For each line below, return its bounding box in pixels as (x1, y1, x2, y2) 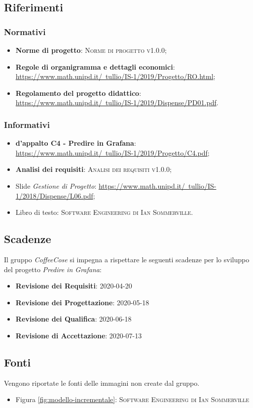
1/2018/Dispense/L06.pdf (15, 190, 93, 201)
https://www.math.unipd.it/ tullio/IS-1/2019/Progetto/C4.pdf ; (15, 147, 210, 158)
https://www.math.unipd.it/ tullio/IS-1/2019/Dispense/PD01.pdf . (15, 97, 218, 108)
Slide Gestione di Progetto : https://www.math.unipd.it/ (15, 180, 185, 191)
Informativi (4, 118, 50, 130)
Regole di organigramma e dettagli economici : (15, 61, 175, 72)
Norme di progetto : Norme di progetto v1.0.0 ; (15, 45, 167, 55)
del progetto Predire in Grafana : (4, 264, 102, 274)
